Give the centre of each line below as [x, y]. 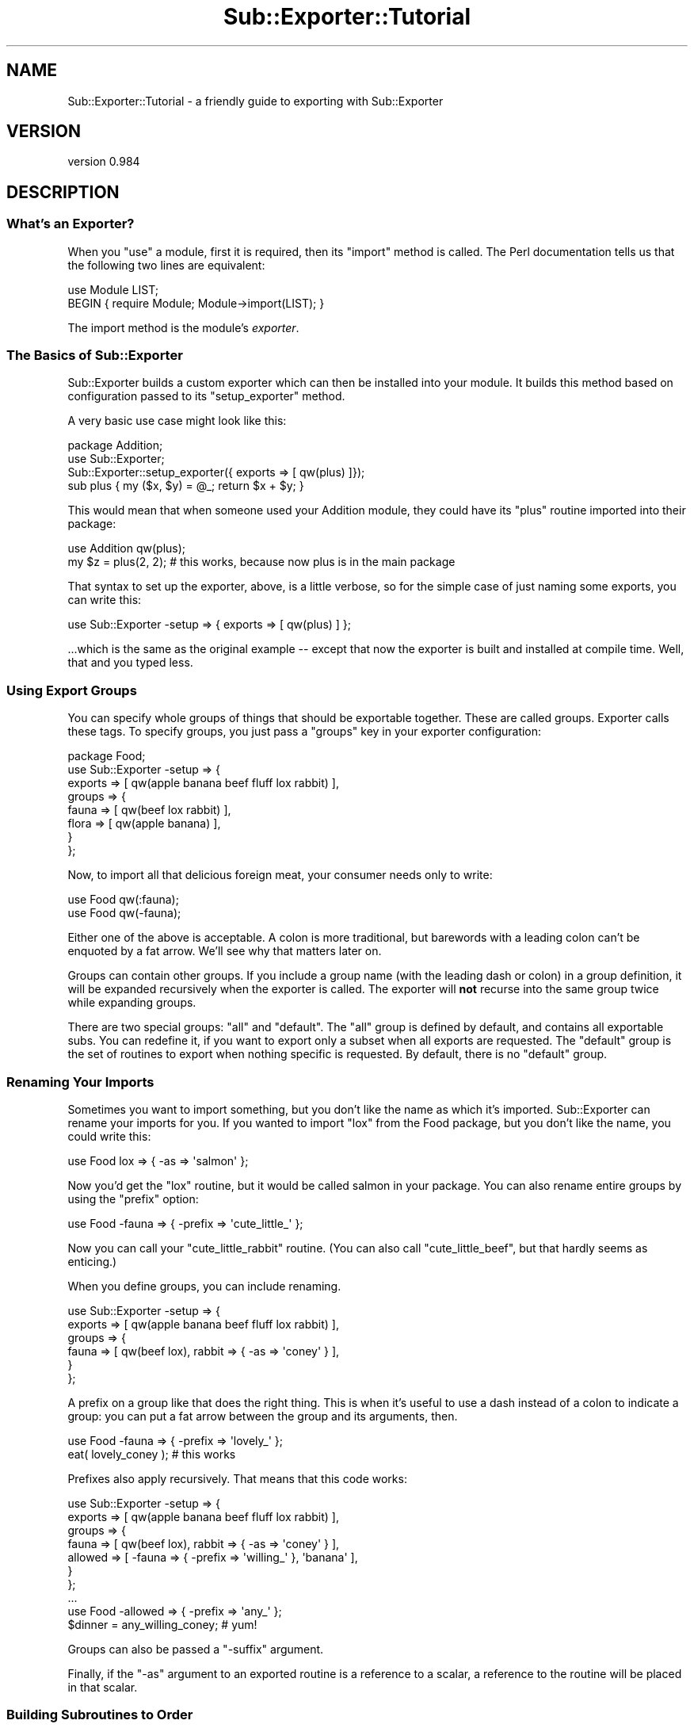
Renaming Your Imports [80, 1082]
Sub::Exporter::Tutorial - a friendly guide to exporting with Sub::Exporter [255, 101]
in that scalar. [103, 1687]
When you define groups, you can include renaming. [204, 1286]
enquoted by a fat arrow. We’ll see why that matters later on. [225, 951]
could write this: [109, 1136]
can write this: [105, 600]
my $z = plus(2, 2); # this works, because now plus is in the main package [261, 562]
